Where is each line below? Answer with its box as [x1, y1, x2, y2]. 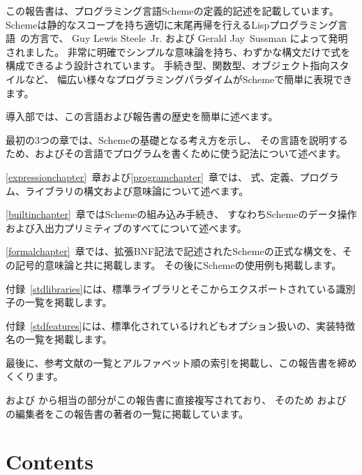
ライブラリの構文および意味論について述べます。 [24, 183, 249, 198]
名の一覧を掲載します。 [6, 332, 112, 346]
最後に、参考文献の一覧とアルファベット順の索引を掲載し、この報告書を [6, 355, 338, 370]
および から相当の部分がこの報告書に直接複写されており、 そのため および [6, 393, 347, 407]
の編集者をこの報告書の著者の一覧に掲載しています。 [6, 406, 249, 421]
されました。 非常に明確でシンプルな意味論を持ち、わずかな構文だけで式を [6, 44, 351, 59]
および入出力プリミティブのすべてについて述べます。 [6, 220, 247, 235]
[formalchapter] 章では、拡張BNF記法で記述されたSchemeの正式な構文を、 [6, 244, 342, 258]
